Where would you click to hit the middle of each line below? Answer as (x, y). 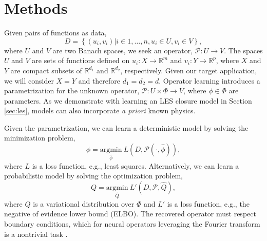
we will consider (29, 80)
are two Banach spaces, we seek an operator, (123, 50)
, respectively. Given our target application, (189, 70)
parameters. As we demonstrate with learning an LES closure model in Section (128, 100)
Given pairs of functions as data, (55, 33)
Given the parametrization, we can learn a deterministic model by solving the (126, 127)
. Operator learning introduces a (209, 80)
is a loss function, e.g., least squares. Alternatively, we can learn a (136, 165)
